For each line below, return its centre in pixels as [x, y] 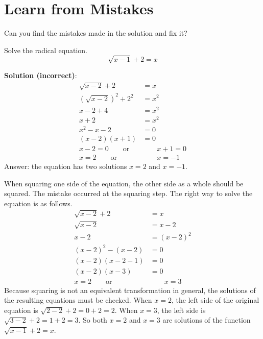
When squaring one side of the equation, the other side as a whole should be [124, 183]
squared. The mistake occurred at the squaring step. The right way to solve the [128, 193]
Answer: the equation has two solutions [66, 166]
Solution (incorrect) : [41, 75]
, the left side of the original [215, 300]
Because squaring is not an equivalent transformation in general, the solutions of [130, 290]
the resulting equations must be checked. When [78, 300]
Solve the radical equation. [46, 50]
